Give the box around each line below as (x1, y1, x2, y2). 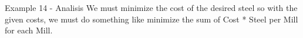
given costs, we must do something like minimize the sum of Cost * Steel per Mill (5, 13, 298, 25)
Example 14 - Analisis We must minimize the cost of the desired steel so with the (5, 2, 298, 13)
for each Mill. (5, 24, 53, 36)
